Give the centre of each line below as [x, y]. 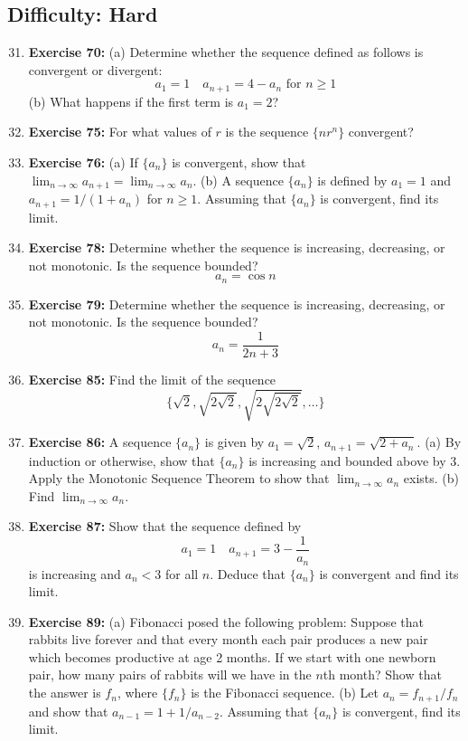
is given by [234, 442]
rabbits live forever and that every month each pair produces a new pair [228, 639]
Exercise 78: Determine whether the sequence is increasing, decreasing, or [237, 247]
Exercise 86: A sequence [100, 442]
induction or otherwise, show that [122, 460]
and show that [68, 711]
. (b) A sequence [238, 180]
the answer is [65, 693]
